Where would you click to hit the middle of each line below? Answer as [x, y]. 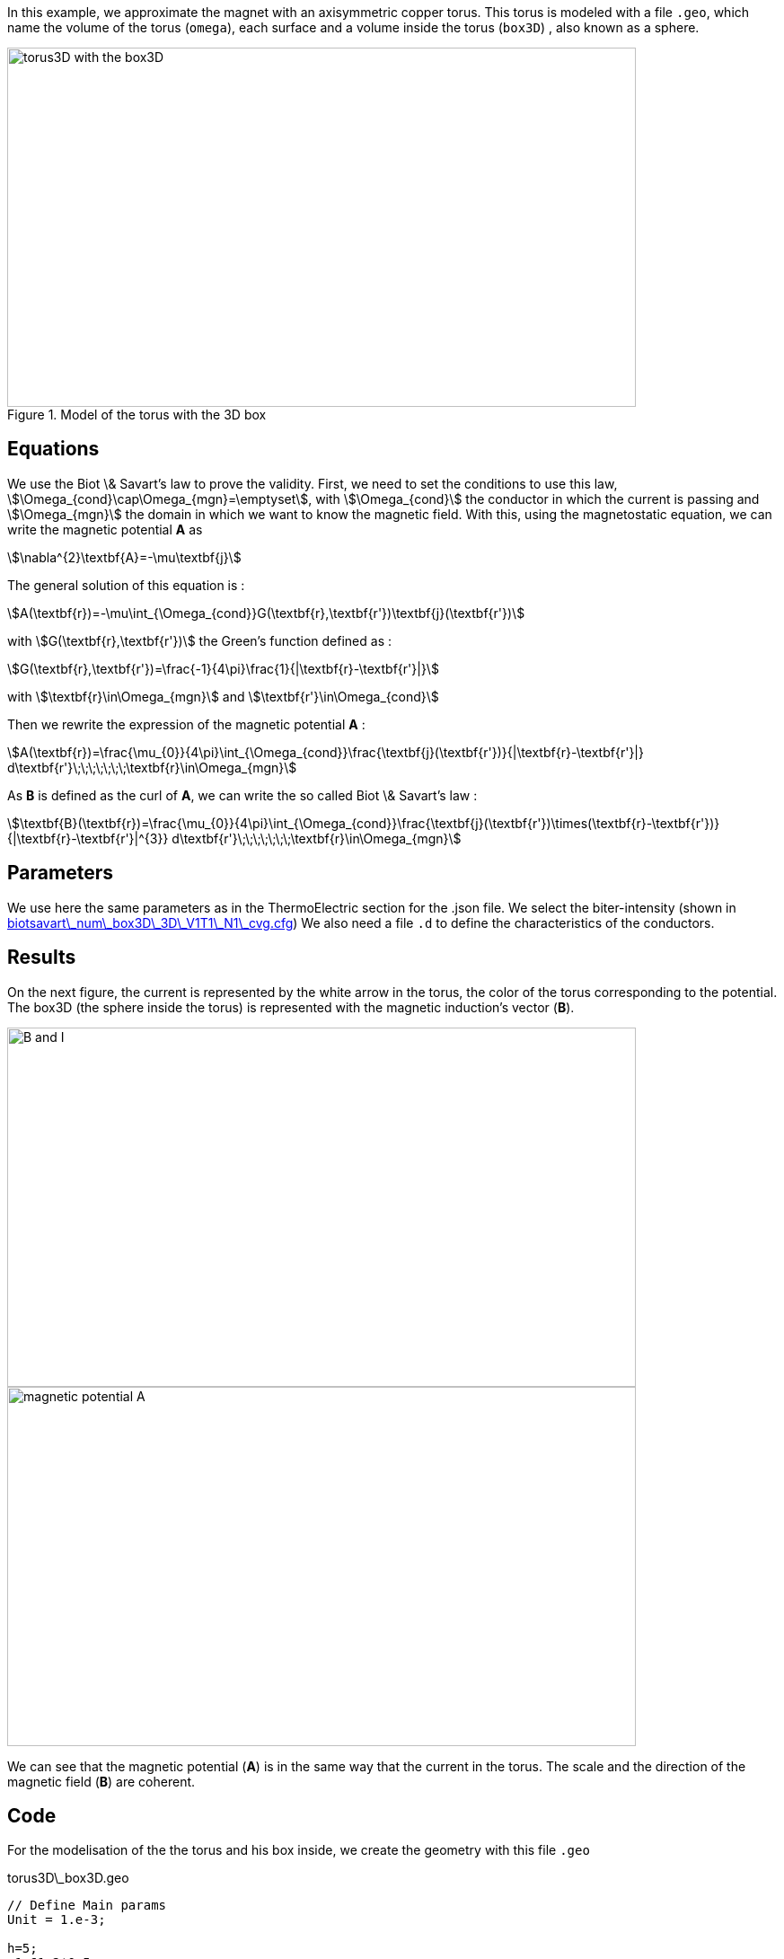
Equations [53, 449]
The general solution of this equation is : [126, 585]
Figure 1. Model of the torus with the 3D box [137, 415]
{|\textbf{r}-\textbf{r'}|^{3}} [88, 838]
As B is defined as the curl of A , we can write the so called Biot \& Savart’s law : [242, 795]
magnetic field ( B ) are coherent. [101, 1781]
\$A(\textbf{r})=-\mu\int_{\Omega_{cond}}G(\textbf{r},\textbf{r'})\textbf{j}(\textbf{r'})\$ [266, 613]
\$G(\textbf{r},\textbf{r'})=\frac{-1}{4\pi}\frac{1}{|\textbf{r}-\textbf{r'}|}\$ [223, 668]
